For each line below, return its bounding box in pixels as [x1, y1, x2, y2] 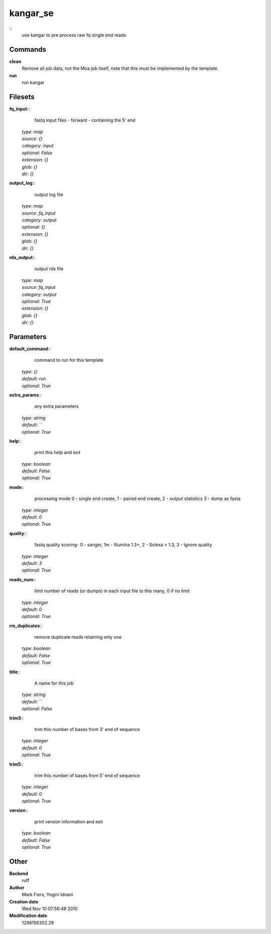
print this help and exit [34, 450, 81, 456]
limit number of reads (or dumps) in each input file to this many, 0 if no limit [34, 588, 190, 594]
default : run [22, 376, 46, 382]
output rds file [34, 266, 64, 272]
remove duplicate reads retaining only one [34, 634, 122, 640]
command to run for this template [34, 357, 104, 363]
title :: [9, 669, 21, 675]
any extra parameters [34, 403, 79, 409]
